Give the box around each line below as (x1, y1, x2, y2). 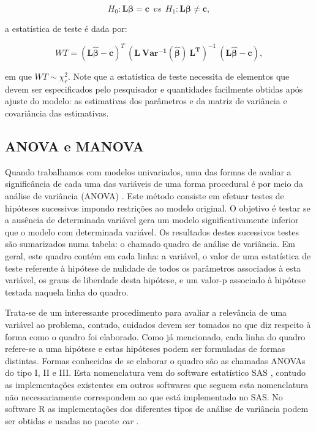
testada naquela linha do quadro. (5, 285, 129, 298)
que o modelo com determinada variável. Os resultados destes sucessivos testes (5, 225, 299, 238)
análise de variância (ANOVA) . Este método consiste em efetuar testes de (5, 189, 284, 202)
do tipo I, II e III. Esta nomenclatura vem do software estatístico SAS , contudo (5, 366, 306, 379)
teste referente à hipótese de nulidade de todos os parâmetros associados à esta (5, 261, 301, 274)
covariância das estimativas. (5, 107, 109, 120)
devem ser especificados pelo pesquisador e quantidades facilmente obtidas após (5, 82, 303, 95)
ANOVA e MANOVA (5, 137, 144, 156)
